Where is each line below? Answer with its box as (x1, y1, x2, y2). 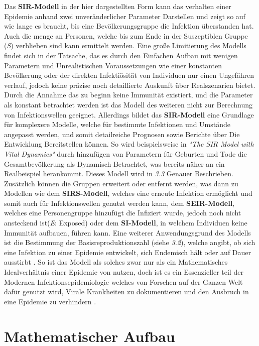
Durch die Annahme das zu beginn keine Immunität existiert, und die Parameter (4, 89, 253, 100)
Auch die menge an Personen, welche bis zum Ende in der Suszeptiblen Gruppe (4, 30, 248, 41)
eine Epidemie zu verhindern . (4, 296, 96, 306)
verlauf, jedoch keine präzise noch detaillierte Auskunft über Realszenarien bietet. (4, 79, 255, 90)
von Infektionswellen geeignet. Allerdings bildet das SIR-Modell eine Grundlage (4, 109, 254, 120)
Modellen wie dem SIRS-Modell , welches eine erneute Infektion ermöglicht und (4, 188, 252, 198)
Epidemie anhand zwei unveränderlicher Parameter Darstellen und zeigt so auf (4, 11, 245, 21)
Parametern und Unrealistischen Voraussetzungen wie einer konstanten (4, 60, 222, 70)
